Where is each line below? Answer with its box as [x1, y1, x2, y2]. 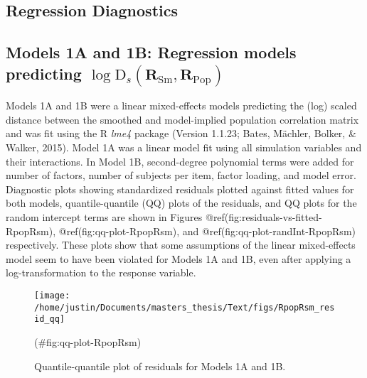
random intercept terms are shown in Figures [6, 209, 203, 224]
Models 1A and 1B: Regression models [6, 41, 297, 63]
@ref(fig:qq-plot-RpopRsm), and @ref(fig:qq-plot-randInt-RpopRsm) [58, 223, 356, 238]
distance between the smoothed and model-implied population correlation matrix [6, 112, 359, 126]
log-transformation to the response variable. [6, 265, 196, 280]
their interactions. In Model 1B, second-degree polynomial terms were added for [6, 153, 354, 168]
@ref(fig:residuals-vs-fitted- [205, 209, 322, 224]
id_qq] [34, 314, 65, 325]
